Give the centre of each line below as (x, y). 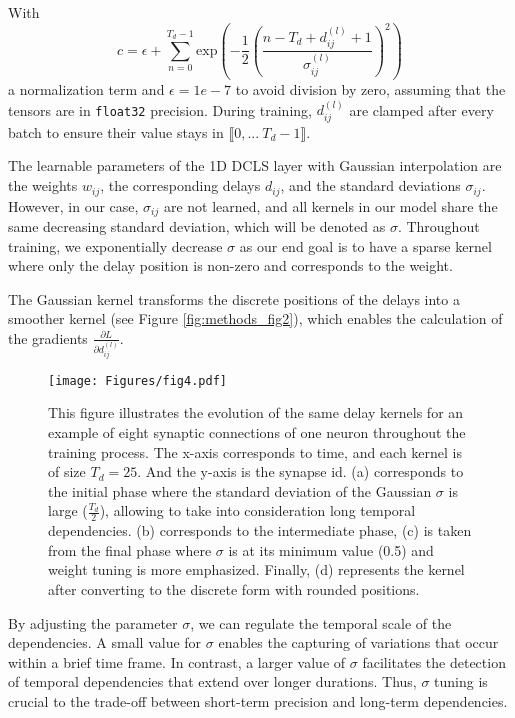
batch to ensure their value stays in (116, 131)
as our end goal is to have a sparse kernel (365, 245)
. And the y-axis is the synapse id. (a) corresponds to (300, 471)
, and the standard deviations (370, 185)
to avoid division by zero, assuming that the (370, 89)
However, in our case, (73, 205)
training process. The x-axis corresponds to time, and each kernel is (255, 451)
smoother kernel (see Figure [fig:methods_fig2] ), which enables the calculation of (255, 318)
